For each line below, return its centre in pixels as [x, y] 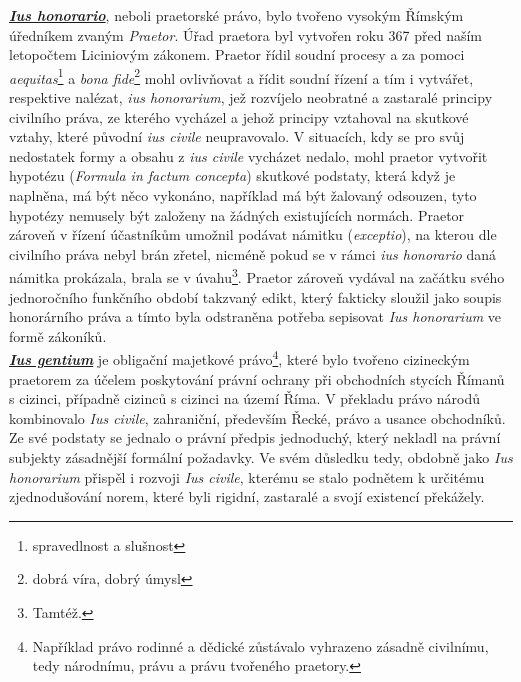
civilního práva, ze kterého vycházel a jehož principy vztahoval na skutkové [239, 116]
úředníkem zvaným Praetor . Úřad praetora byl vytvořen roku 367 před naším [245, 34]
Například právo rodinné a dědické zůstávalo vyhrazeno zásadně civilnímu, [260, 645]
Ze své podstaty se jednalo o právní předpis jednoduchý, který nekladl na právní [255, 437]
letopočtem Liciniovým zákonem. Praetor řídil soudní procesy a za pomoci [237, 54]
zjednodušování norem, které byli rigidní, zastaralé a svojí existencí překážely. [247, 496]
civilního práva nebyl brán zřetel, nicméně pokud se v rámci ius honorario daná [253, 253]
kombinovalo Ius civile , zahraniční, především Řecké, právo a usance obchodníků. [257, 417]
